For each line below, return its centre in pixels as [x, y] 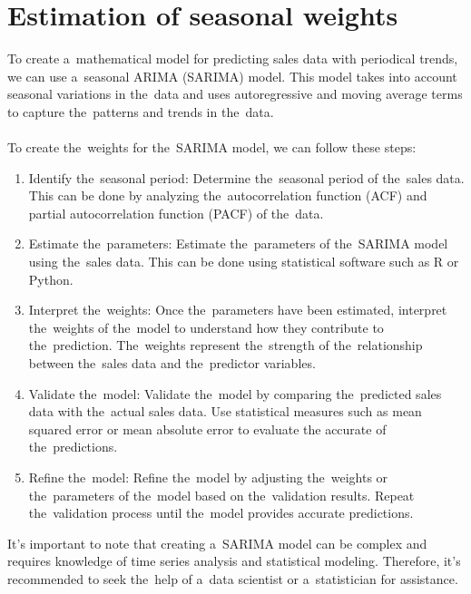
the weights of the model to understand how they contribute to [206, 327]
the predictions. [73, 447]
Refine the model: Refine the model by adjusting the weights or [208, 477]
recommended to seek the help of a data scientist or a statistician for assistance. [233, 578]
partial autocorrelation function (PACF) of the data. [176, 213]
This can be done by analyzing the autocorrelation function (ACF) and [228, 195]
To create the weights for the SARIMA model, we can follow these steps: [212, 147]
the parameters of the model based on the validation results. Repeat [221, 495]
